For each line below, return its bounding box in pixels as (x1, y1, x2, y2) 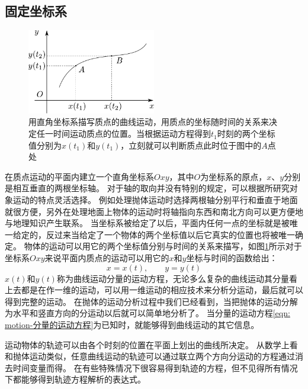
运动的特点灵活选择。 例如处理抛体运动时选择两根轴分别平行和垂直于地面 (12, 194, 298, 206)
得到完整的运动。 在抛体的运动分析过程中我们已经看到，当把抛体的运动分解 (5, 295, 298, 307)
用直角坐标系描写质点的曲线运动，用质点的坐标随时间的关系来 (28, 115, 269, 128)
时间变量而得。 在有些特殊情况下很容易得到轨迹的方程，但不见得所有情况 (12, 361, 298, 374)
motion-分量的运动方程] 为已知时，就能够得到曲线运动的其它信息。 (5, 318, 259, 330)
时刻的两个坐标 (217, 127, 275, 140)
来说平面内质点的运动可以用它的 (44, 252, 169, 264)
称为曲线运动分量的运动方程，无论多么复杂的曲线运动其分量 (56, 272, 289, 284)
